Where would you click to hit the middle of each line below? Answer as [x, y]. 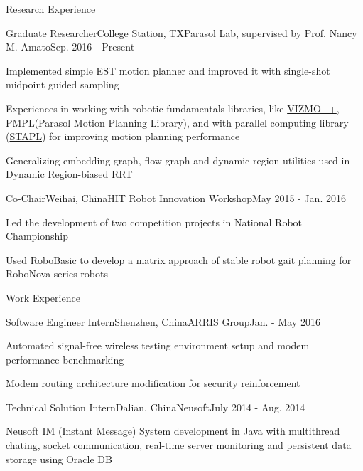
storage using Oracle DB [59, 459]
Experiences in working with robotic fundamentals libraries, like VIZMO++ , [173, 108]
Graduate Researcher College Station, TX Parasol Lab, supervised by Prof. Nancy [181, 32]
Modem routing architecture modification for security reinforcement [153, 383]
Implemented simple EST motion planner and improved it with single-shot [168, 70]
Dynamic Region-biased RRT [69, 174]
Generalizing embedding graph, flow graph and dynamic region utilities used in [178, 160]
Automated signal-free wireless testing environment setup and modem [158, 345]
